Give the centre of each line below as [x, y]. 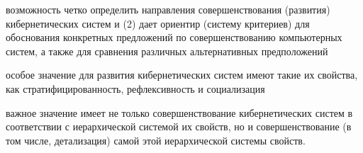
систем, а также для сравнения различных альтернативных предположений [167, 51]
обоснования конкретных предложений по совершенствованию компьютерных [174, 37]
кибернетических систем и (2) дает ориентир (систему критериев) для [158, 23]
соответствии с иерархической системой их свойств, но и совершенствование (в [179, 126]
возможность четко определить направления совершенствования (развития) [168, 9]
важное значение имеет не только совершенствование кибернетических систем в [179, 112]
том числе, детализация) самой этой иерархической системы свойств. [156, 140]
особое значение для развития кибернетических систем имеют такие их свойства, [182, 75]
